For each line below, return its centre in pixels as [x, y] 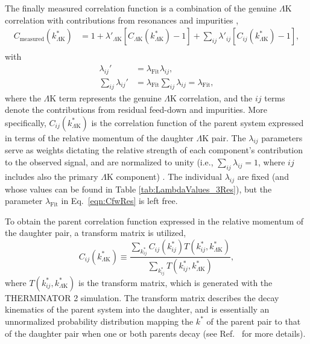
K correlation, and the [211, 97]
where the [23, 97]
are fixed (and [263, 176]
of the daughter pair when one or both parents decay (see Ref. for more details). [155, 333]
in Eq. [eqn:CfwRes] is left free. [119, 201]
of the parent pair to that [254, 321]
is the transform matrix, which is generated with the [176, 282]
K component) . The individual [164, 176]
